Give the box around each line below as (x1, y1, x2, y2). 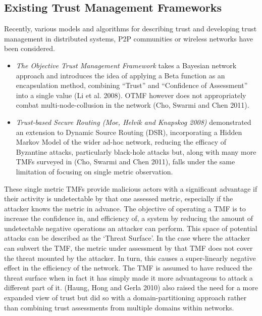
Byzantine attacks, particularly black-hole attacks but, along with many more (16, 146, 256, 157)
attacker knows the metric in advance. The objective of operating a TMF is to (4, 203, 246, 213)
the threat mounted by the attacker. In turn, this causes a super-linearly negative (4, 252, 256, 263)
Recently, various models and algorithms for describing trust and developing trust (4, 23, 257, 34)
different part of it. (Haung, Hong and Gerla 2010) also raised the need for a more (4, 282, 258, 293)
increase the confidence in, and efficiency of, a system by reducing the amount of (4, 213, 253, 223)
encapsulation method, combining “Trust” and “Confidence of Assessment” (16, 80, 248, 91)
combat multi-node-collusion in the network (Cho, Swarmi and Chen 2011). (16, 100, 249, 110)
